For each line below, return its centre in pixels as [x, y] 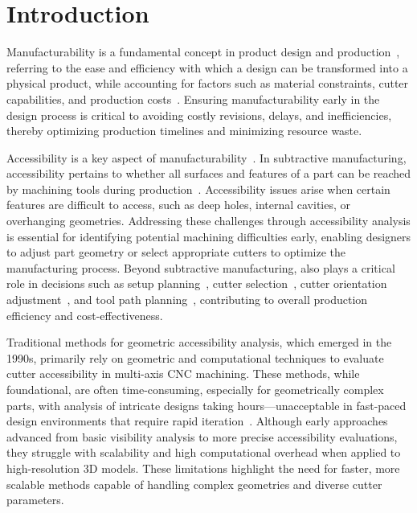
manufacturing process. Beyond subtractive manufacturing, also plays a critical [201, 267]
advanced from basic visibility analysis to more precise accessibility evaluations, [202, 436]
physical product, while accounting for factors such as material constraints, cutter [208, 83]
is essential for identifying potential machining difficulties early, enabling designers [209, 236]
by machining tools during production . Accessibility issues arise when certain [198, 189]
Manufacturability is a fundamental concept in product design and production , [203, 52]
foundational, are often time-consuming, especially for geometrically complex [195, 389]
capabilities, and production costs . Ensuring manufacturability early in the [193, 98]
